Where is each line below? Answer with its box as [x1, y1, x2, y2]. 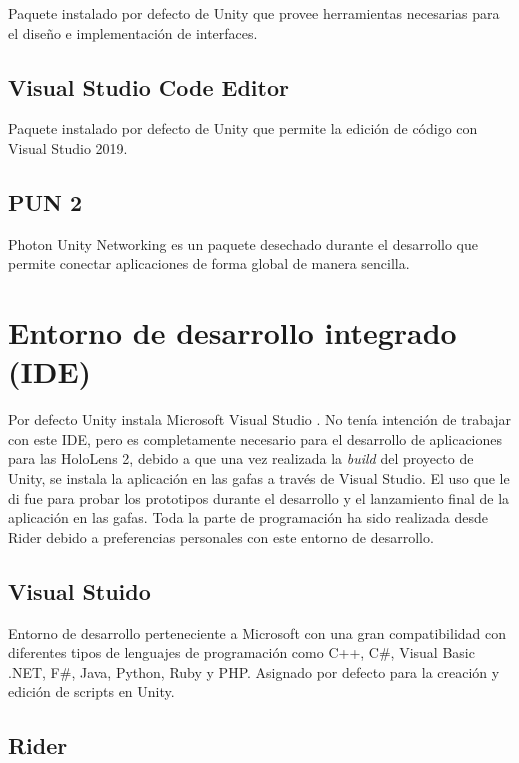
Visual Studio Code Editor [8, 71, 289, 102]
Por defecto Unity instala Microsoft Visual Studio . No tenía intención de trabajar [8, 409, 512, 430]
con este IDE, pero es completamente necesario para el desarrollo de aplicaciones [8, 428, 503, 449]
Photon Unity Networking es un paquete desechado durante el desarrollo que [8, 233, 478, 254]
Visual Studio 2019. [8, 137, 128, 158]
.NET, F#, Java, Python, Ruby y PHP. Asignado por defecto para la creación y [8, 661, 500, 682]
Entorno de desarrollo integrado [8, 312, 457, 353]
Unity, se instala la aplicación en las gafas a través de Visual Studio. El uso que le [8, 468, 510, 489]
